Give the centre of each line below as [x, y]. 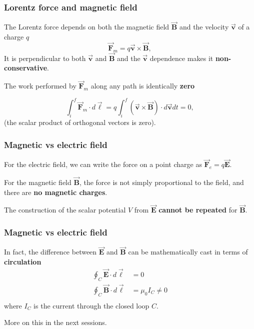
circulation [23, 262]
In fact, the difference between [50, 252]
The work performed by [40, 86]
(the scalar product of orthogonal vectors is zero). [80, 122]
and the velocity [204, 27]
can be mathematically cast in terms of [188, 252]
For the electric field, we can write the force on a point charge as [103, 164]
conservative [26, 68]
